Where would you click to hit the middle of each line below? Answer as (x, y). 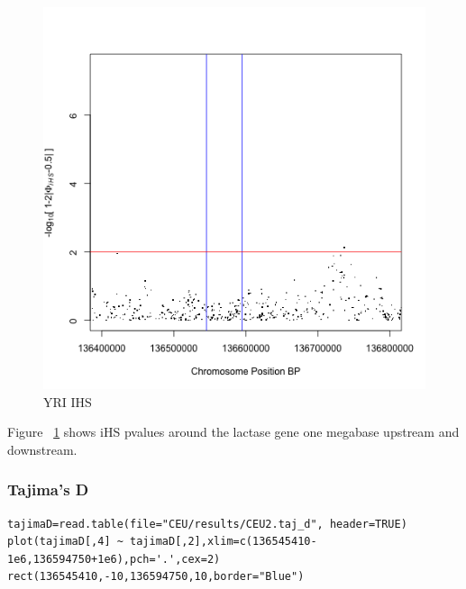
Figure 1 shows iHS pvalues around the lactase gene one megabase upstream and (233, 432)
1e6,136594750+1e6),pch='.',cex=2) (114, 559)
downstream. (42, 449)
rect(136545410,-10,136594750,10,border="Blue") (156, 577)
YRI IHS (68, 401)
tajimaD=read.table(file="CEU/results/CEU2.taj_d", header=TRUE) (207, 524)
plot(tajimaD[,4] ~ (65, 542)
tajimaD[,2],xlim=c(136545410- (224, 542)
